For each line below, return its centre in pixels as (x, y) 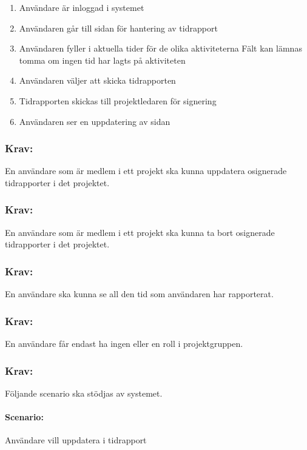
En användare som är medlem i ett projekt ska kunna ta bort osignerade (140, 232)
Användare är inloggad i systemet (82, 7)
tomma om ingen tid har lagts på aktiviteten (102, 60)
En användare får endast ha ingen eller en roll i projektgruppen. (124, 343)
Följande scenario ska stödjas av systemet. (84, 393)
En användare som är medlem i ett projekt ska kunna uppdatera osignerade (146, 171)
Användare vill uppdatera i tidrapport (76, 440)
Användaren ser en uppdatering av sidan (95, 121)
